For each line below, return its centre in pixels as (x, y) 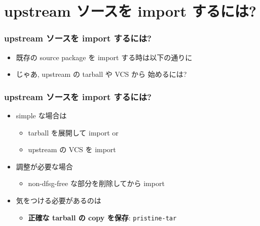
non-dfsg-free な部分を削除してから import (96, 183)
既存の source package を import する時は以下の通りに (104, 57)
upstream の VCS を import (72, 149)
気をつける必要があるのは (59, 200)
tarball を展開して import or (73, 132)
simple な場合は (41, 115)
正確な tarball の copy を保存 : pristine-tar (102, 217)
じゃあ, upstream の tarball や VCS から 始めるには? (101, 74)
